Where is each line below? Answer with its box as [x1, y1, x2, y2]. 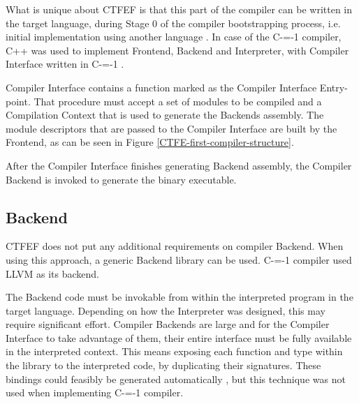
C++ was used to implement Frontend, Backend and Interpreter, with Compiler [6, 43, 349, 57]
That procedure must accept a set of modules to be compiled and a [34, 93, 322, 108]
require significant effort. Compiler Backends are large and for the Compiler [6, 317, 330, 331]
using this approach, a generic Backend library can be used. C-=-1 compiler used [6, 252, 352, 267]
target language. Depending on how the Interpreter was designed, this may [6, 303, 325, 317]
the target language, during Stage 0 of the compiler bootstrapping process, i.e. [6, 15, 341, 30]
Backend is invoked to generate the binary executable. [6, 172, 237, 186]
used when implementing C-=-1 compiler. [6, 385, 184, 400]
